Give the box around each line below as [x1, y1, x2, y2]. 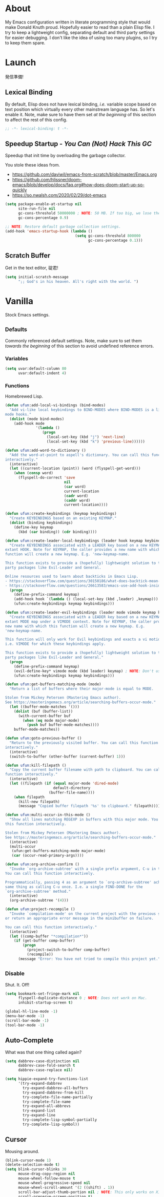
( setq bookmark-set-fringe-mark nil [5, 991, 80, 996]
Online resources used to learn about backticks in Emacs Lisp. [5, 574, 139, 579]
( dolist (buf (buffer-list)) [14, 709, 73, 714]
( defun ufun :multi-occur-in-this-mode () [5, 813, 91, 818]
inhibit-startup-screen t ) [18, 1000, 73, 1005]
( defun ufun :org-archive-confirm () [5, 862, 80, 867]
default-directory [53, 785, 91, 790]
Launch [5, 57, 36, 68]
